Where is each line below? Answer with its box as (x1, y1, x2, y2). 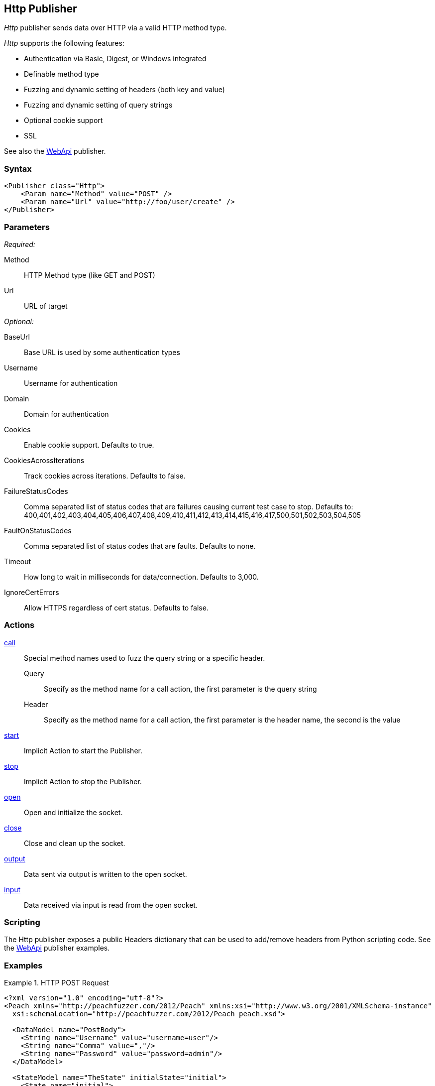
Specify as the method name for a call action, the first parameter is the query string (44, 684, 317, 693)
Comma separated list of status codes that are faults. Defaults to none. (24, 541, 256, 550)
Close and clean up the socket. (24, 839, 125, 847)
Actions (4, 620, 35, 630)
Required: (4, 240, 35, 248)
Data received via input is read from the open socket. (24, 900, 198, 909)
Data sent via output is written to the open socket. (24, 869, 187, 878)
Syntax (4, 163, 32, 174)
